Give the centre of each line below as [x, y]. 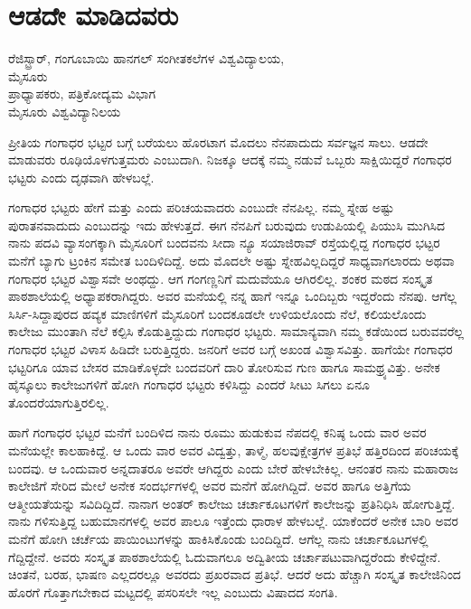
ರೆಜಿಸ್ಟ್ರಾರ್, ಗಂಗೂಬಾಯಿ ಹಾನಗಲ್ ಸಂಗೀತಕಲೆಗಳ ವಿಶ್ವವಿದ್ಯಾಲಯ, [146, 58]
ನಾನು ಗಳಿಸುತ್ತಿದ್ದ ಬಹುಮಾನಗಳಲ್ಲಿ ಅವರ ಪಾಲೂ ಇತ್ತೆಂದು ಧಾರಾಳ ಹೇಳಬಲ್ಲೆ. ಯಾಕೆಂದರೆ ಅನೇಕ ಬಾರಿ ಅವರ [234, 521]
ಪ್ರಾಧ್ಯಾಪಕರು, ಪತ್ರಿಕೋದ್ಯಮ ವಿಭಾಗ [82, 94]
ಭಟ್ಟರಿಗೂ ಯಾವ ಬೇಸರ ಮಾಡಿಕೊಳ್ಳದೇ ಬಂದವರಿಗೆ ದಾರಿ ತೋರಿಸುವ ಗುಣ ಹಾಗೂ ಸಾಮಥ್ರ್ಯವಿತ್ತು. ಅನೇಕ [224, 366]
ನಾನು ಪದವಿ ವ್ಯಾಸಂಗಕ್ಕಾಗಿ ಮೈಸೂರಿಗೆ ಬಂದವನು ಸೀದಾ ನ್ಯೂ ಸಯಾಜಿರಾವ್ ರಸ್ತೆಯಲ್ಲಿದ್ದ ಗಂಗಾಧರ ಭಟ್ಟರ [224, 243]
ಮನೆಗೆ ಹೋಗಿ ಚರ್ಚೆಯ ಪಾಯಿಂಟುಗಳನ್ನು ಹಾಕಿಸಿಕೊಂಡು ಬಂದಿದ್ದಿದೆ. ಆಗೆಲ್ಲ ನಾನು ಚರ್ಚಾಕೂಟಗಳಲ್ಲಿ [218, 538]
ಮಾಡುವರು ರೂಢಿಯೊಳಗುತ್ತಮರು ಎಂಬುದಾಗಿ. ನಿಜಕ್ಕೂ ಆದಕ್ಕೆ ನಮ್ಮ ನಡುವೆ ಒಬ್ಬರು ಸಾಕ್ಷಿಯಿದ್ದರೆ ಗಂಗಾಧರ [230, 159]
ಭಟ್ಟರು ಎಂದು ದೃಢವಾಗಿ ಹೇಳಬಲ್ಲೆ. [81, 177]
